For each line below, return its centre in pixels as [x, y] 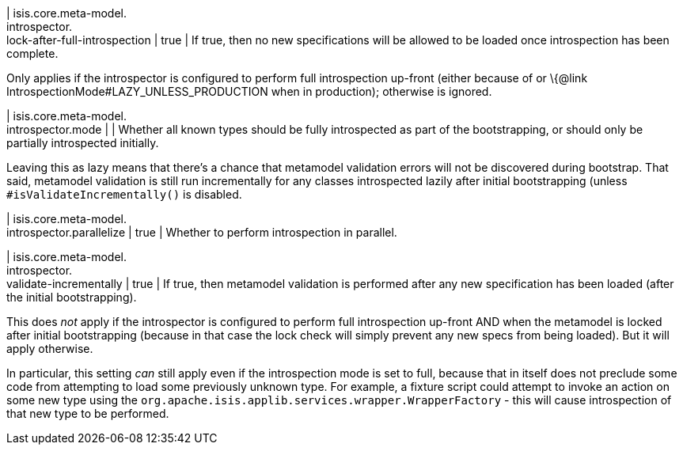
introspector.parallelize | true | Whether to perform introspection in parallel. [202, 232]
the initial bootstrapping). [72, 297]
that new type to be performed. [88, 413]
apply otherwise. [50, 349]
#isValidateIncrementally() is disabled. [124, 194]
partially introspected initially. [83, 143]
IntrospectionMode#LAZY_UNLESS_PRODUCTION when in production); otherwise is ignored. [249, 91]
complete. [32, 53]
